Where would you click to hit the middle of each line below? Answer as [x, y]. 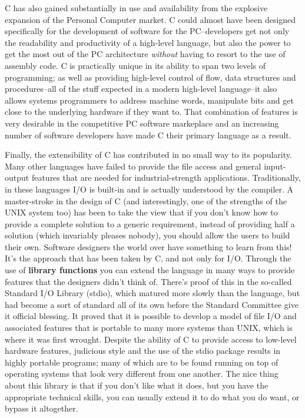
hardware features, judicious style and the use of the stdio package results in [143, 351]
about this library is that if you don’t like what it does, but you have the [137, 385]
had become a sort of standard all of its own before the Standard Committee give [152, 304]
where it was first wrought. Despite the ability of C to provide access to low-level [151, 339]
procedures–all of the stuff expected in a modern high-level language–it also [141, 89]
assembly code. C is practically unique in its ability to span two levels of [135, 65]
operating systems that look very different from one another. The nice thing [142, 374]
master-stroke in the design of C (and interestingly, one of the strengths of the [146, 200]
